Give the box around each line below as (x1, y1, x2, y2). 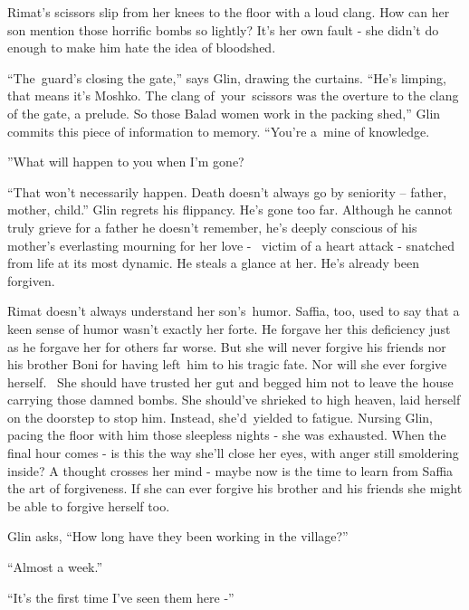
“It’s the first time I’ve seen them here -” (7, 587, 234, 606)
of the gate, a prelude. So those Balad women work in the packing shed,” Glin (7, 103, 441, 122)
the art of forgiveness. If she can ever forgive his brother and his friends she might (7, 479, 463, 498)
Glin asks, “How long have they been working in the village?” (7, 527, 349, 546)
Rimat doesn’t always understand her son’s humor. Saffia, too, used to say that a (7, 301, 460, 320)
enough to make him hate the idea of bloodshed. (7, 38, 276, 57)
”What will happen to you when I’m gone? (7, 152, 244, 171)
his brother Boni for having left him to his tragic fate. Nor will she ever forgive (7, 355, 447, 374)
